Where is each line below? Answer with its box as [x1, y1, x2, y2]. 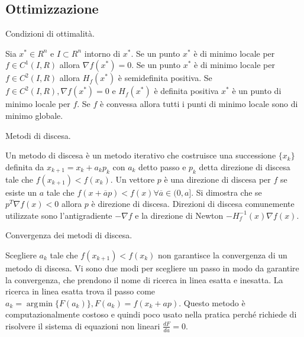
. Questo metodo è [179, 296, 245, 309]
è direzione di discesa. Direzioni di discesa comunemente [91, 197, 295, 210]
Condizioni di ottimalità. [5, 27, 95, 40]
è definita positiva [154, 85, 219, 97]
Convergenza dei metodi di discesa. [5, 229, 132, 241]
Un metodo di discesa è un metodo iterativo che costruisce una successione [5, 149, 276, 161]
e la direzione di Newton [135, 209, 224, 221]
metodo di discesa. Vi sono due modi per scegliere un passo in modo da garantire [5, 261, 299, 274]
